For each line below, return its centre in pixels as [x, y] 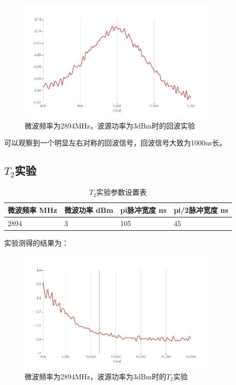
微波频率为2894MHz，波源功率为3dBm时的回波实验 [110, 125]
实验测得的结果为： [36, 242]
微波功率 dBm [89, 209]
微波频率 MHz [33, 209]
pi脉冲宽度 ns [143, 209]
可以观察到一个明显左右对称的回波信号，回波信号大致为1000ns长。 [115, 143]
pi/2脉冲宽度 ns [201, 209]
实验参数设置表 [121, 192]
